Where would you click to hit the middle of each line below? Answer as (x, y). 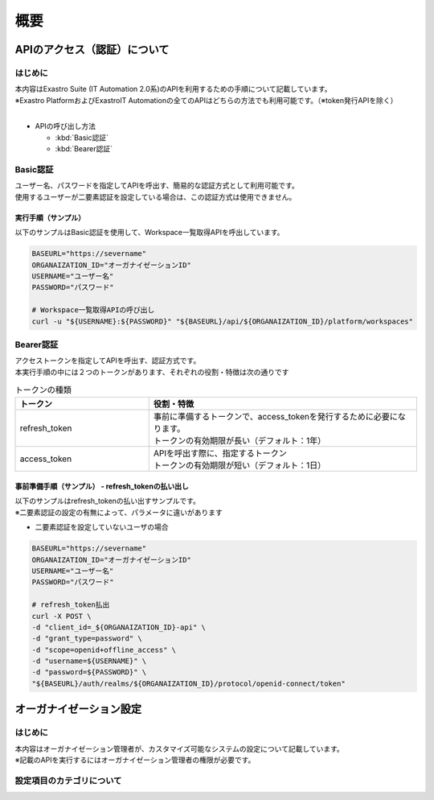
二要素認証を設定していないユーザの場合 (102, 527)
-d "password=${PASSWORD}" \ (89, 672)
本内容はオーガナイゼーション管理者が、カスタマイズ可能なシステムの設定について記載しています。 (180, 748)
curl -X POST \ (61, 616)
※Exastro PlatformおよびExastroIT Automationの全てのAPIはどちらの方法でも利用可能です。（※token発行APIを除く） (206, 100)
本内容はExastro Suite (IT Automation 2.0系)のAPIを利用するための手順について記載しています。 (174, 89)
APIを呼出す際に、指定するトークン (220, 453)
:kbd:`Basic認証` (82, 138)
